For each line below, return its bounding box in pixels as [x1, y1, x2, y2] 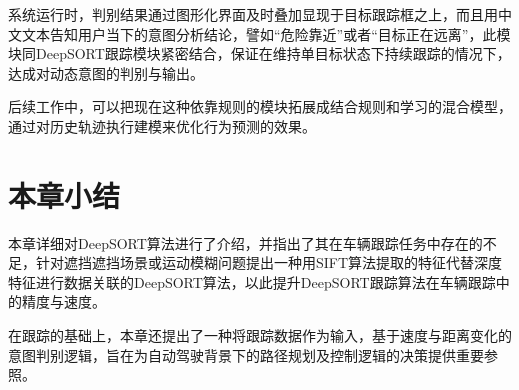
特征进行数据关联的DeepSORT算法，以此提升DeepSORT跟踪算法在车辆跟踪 [8, 271, 496, 292]
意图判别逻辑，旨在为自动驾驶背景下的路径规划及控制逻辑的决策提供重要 [8, 344, 484, 365]
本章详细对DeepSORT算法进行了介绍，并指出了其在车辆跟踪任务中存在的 [8, 232, 483, 253]
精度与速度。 [21, 291, 106, 312]
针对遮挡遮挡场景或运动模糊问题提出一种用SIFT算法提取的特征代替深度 [35, 252, 503, 273]
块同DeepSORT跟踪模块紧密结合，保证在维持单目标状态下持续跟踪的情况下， [8, 43, 511, 64]
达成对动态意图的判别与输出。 [8, 62, 204, 83]
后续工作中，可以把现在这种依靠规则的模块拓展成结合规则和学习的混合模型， [8, 96, 512, 117]
